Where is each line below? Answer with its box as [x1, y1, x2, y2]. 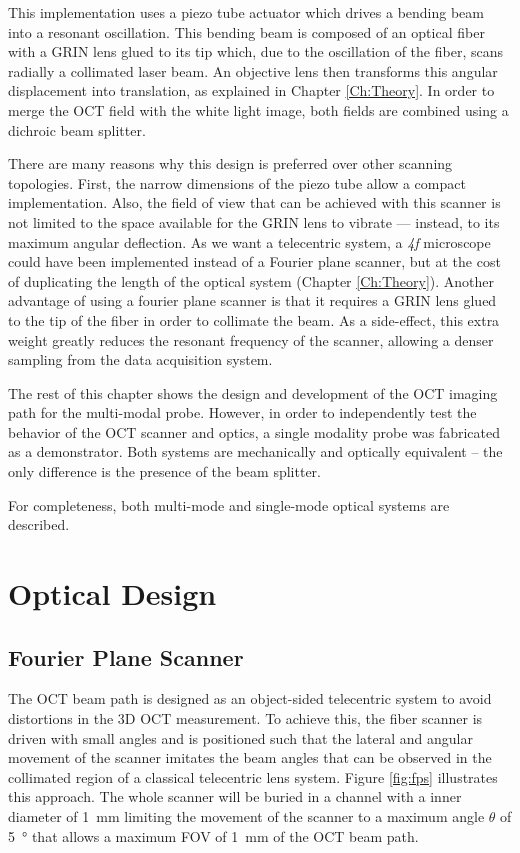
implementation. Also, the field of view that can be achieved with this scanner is [8, 192, 501, 213]
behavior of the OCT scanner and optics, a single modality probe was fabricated [8, 421, 501, 442]
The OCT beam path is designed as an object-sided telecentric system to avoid [8, 688, 492, 709]
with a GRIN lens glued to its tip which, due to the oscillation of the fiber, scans [8, 41, 503, 62]
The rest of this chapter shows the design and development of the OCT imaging [8, 382, 498, 403]
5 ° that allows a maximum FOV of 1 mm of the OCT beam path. [8, 825, 419, 846]
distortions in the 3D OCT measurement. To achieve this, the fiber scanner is [8, 708, 483, 729]
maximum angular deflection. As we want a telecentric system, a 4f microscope [8, 231, 491, 252]
